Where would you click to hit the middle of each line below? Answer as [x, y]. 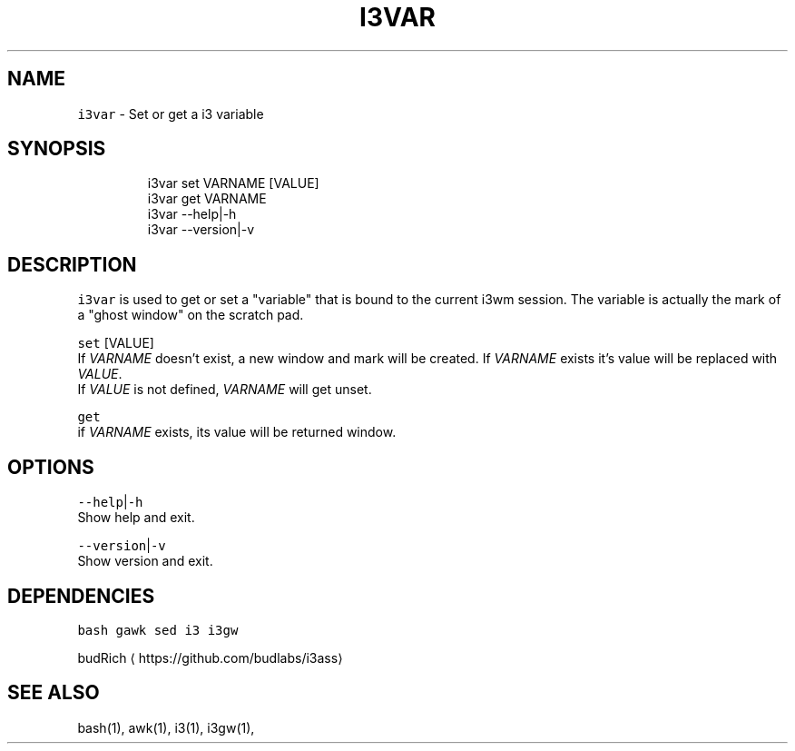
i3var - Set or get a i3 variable [171, 114]
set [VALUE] [116, 343]
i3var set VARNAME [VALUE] [233, 183]
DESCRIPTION [72, 264]
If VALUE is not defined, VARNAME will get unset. [225, 390]
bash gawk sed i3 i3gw [158, 630]
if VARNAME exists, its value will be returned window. [237, 432]
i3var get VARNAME [207, 199]
